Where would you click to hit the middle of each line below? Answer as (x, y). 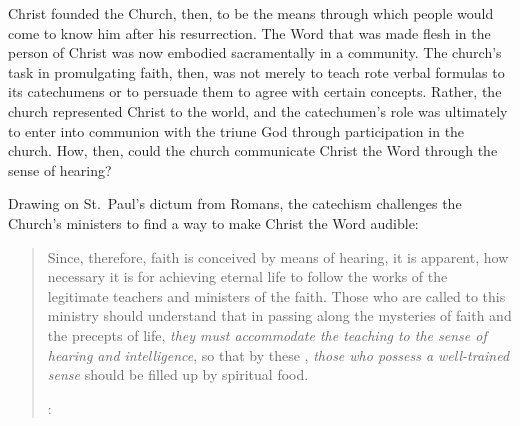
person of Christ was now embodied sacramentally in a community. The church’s (255, 52)
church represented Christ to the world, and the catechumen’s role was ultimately (258, 110)
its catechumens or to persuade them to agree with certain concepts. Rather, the (255, 91)
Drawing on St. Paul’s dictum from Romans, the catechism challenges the (235, 203)
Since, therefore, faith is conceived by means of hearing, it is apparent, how (278, 256)
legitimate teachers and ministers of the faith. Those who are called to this (276, 295)
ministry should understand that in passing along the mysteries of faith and (279, 315)
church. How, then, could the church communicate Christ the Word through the (253, 150)
